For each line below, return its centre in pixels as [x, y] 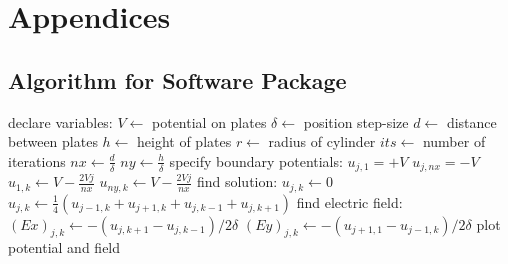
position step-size [356, 121]
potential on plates [209, 121]
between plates [53, 141]
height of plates [184, 141]
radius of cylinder [322, 141]
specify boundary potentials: [256, 160]
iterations [37, 160]
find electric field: [349, 201]
